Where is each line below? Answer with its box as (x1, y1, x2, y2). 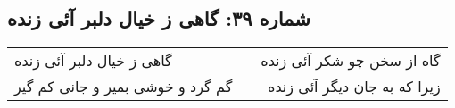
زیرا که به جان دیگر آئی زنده (268, 76, 441, 97)
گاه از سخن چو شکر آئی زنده (261, 50, 441, 71)
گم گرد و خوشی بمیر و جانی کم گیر (14, 76, 233, 97)
